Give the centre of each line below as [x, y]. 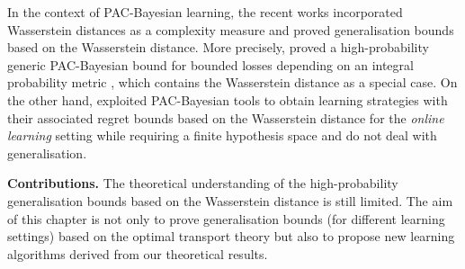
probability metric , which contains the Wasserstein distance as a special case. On [232, 82]
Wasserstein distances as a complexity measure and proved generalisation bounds [231, 29]
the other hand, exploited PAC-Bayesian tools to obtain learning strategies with [228, 99]
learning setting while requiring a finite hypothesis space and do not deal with [222, 135]
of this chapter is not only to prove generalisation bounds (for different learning [226, 218]
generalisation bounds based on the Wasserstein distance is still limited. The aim [230, 200]
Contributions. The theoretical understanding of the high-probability [203, 183]
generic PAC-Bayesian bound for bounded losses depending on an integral [210, 64]
